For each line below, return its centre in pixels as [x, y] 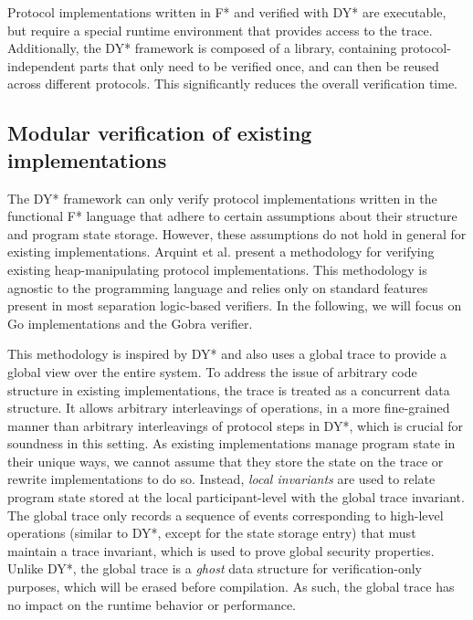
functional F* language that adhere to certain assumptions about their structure [232, 216]
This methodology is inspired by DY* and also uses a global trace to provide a [227, 354]
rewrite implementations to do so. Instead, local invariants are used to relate [221, 479]
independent [42, 65]
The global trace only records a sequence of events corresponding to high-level [226, 515]
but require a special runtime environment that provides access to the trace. [220, 30]
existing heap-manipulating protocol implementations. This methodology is [217, 269]
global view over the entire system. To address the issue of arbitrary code [212, 371]
